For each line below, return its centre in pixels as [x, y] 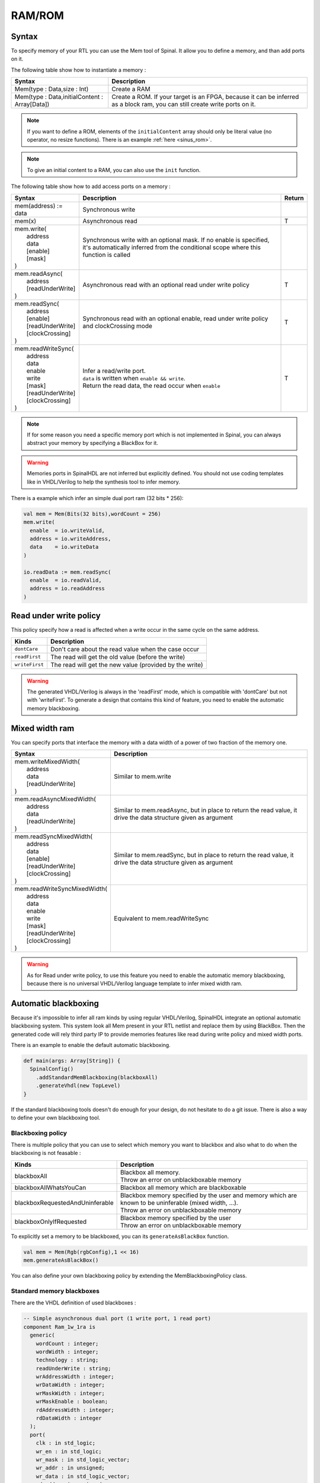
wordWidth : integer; [67, 1352]
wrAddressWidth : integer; [75, 1377]
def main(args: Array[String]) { [72, 1061]
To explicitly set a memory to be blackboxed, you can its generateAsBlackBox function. [120, 1236]
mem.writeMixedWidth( [47, 762]
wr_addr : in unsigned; [70, 1468]
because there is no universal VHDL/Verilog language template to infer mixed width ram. [135, 983]
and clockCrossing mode [117, 326]
